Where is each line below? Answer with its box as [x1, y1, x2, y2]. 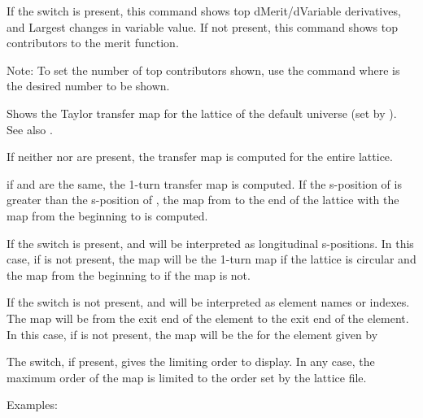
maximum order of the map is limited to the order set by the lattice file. [7, 368, 367, 385]
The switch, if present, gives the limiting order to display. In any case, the [7, 353, 375, 370]
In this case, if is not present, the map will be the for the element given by [7, 325, 378, 342]
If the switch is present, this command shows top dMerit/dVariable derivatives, [7, 2, 401, 19]
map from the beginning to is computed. [7, 207, 208, 224]
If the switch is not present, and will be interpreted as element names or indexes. [7, 294, 410, 311]
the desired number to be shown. [7, 77, 170, 94]
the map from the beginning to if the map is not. [7, 266, 251, 283]
